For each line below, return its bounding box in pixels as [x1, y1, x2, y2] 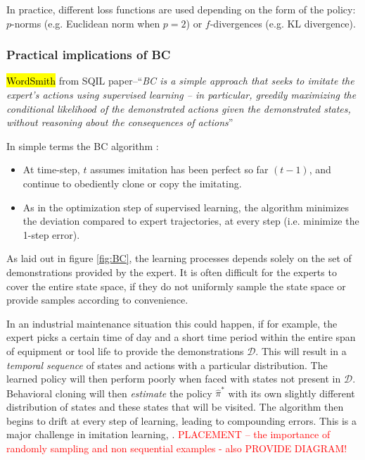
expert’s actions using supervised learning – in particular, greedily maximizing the [6, 87, 357, 101]
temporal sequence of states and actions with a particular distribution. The [6, 357, 328, 372]
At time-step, [23, 162, 80, 177]
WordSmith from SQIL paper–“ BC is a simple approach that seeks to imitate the [6, 73, 354, 88]
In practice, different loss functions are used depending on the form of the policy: [6, 2, 356, 16]
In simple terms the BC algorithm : [6, 138, 159, 153]
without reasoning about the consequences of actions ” [6, 115, 233, 130]
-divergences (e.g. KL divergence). [210, 15, 356, 30]
